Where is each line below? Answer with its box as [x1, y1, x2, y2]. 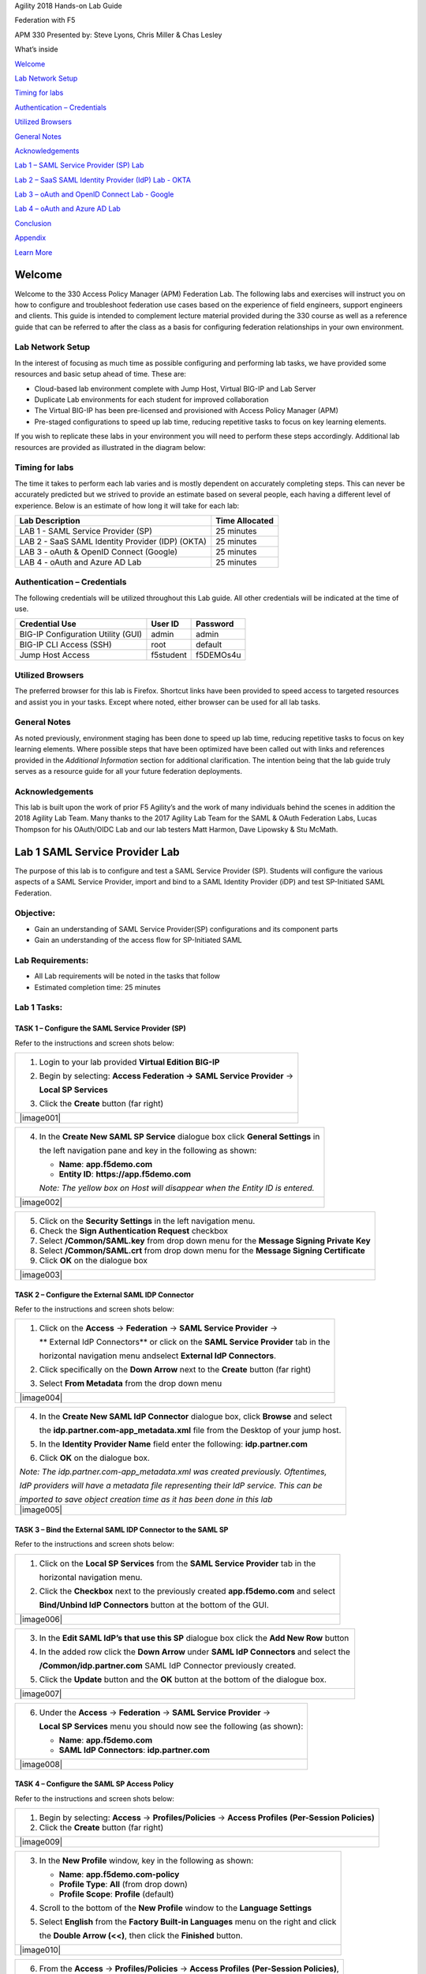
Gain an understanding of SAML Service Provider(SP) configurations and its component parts [34, 924, 338, 933]
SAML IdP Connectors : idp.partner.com [58, 1744, 211, 1755]
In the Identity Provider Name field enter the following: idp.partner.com [39, 1439, 308, 1450]
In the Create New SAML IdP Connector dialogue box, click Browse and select [39, 1411, 333, 1422]
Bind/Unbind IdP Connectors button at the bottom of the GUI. [39, 1599, 270, 1610]
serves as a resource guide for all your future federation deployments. [14, 766, 242, 775]
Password [196, 618, 234, 629]
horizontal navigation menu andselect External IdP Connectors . [39, 1350, 276, 1361]
